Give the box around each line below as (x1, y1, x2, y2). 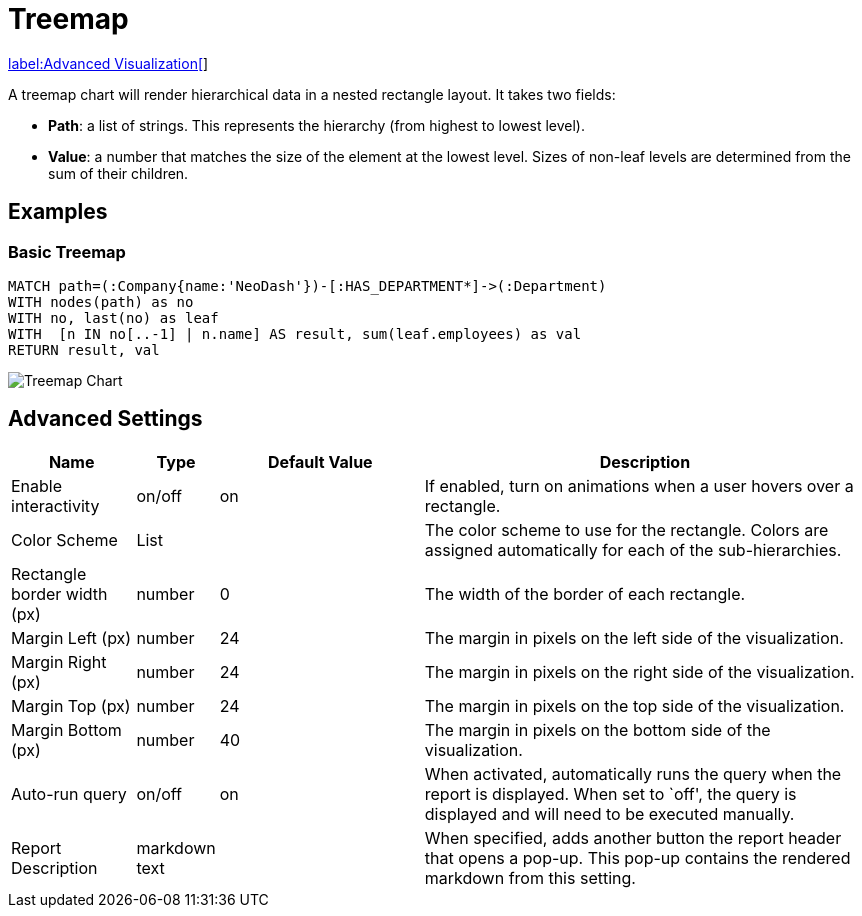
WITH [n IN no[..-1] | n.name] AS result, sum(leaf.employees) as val (8, 325, 582, 342)
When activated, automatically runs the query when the (424, 763, 842, 784)
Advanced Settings (8, 406, 203, 432)
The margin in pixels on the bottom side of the (424, 719, 771, 740)
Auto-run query (11, 783, 127, 804)
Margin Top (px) (11, 695, 131, 716)
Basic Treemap (8, 241, 126, 262)
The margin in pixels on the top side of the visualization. (424, 695, 845, 716)
